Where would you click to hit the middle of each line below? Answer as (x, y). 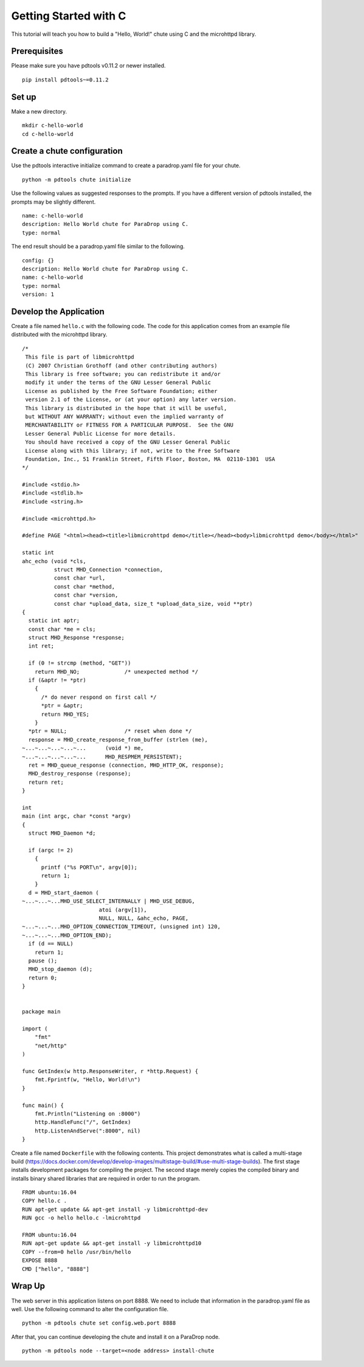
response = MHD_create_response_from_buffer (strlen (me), (118, 739)
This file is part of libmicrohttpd (80, 357)
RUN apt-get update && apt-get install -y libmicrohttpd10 (112, 1243)
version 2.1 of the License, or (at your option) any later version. (131, 400)
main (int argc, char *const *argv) (77, 816)
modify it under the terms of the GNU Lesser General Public (118, 382)
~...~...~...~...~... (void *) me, (83, 748)
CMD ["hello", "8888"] (56, 1269)
